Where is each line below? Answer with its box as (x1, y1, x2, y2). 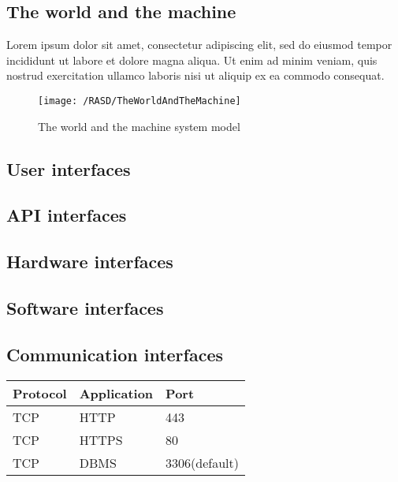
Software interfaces (6, 295, 164, 319)
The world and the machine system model (38, 118, 240, 134)
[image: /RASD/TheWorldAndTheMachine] (38, 95, 241, 106)
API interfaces (6, 203, 127, 227)
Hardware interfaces (6, 249, 173, 274)
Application (79, 383, 154, 402)
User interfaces (6, 156, 131, 181)
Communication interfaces (6, 342, 224, 366)
